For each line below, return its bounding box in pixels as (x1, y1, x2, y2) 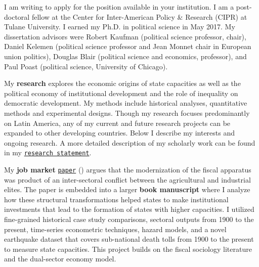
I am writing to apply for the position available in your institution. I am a (4, 2, 234, 12)
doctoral (4, 11, 30, 22)
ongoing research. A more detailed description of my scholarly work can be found (4, 137, 255, 148)
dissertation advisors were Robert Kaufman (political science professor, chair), (4, 31, 246, 41)
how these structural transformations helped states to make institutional (4, 194, 229, 204)
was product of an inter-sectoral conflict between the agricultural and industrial (4, 174, 251, 185)
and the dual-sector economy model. (4, 253, 116, 264)
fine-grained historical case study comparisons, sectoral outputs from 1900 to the (4, 214, 254, 224)
